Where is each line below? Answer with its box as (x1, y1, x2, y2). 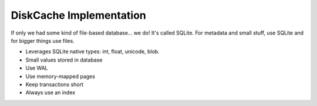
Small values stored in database (25, 56, 103, 63)
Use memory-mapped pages (25, 73, 95, 80)
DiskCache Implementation (11, 9, 147, 22)
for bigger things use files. (11, 37, 75, 44)
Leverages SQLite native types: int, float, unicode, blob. (25, 48, 160, 55)
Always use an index (25, 89, 76, 96)
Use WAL (25, 64, 48, 71)
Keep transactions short (25, 81, 84, 88)
